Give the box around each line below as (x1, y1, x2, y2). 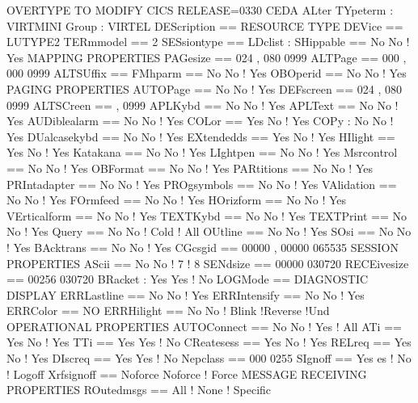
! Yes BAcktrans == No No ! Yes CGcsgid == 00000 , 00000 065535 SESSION (6, 238, 399, 255)
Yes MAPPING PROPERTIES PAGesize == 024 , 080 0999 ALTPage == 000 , (6, 48, 407, 65)
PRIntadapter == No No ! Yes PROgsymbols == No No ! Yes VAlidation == (6, 175, 397, 192)
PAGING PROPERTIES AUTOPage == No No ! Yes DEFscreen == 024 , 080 (6, 80, 403, 97)
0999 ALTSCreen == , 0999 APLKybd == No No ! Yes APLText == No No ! (6, 96, 399, 113)
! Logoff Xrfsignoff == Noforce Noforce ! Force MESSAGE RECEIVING (6, 365, 367, 382)
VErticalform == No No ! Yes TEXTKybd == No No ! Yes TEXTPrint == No (6, 207, 407, 224)
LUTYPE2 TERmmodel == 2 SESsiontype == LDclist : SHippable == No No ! (6, 33, 410, 50)
